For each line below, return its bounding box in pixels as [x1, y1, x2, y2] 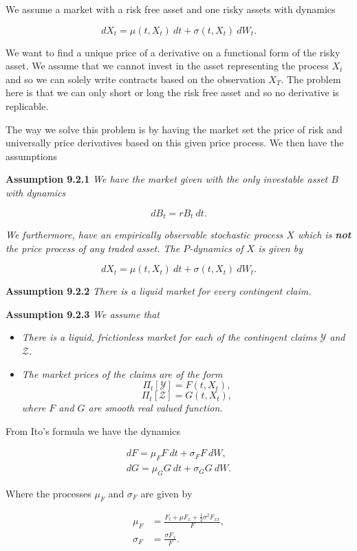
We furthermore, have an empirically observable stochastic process [6, 227, 283, 241]
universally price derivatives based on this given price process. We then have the [6, 135, 344, 150]
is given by [258, 240, 303, 255]
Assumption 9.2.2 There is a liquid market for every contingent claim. [6, 284, 312, 298]
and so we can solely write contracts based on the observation [6, 71, 266, 86]
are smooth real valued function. [88, 401, 223, 415]
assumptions [6, 148, 57, 163]
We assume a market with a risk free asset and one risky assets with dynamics [6, 2, 336, 16]
